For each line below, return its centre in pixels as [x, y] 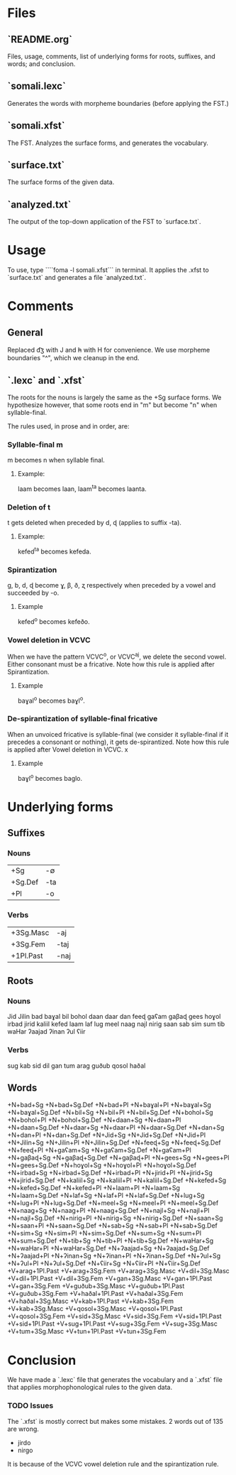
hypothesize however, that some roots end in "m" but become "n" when [112, 405]
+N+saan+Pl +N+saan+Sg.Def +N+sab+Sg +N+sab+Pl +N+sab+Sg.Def [112, 1226]
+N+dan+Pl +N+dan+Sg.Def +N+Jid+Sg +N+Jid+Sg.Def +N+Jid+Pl [107, 1135]
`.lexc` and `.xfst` [46, 380]
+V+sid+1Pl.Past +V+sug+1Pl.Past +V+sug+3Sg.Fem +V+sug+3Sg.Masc [112, 1324]
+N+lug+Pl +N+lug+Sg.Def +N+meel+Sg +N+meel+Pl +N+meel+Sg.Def [113, 1203]
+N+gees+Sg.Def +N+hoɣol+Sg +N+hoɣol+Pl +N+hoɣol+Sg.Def [102, 1165]
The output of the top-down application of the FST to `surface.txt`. [104, 222]
